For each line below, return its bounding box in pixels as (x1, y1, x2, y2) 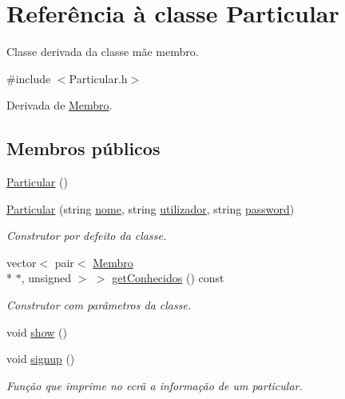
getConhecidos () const (112, 269, 224, 286)
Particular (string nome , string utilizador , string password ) (6, 200, 295, 217)
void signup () (6, 350, 75, 367)
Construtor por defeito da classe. (6, 227, 167, 244)
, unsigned (21, 269, 71, 286)
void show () (6, 323, 67, 340)
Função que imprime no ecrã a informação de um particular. (6, 377, 303, 393)
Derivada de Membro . (6, 97, 113, 114)
